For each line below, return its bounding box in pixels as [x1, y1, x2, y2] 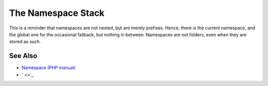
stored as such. [9, 39, 41, 45]
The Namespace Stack [9, 7, 105, 18]
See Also [9, 52, 37, 60]
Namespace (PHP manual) [21, 65, 76, 71]
